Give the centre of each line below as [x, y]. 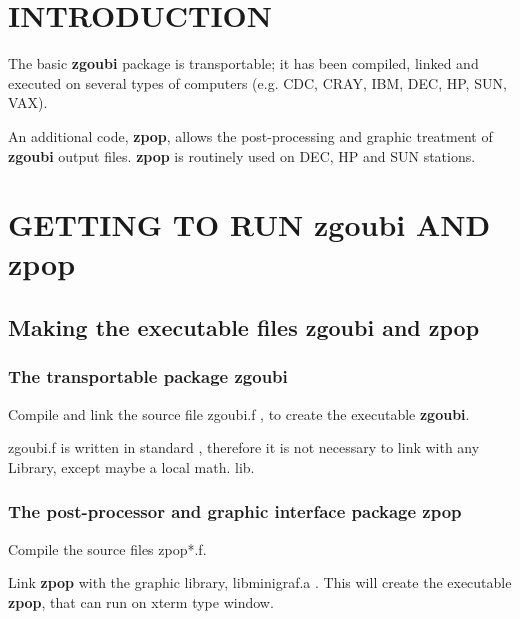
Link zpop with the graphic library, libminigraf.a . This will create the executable [260, 582]
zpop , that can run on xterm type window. [141, 601]
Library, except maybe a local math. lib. [131, 466]
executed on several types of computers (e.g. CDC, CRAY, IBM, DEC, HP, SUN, [257, 82]
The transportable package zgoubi [148, 376]
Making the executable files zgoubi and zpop [244, 327]
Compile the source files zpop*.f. [107, 548]
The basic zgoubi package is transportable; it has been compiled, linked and [243, 63]
